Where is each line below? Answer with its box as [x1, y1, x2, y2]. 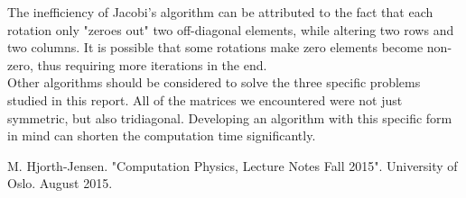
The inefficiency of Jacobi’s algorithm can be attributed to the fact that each [7, 3, 433, 21]
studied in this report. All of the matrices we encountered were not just [7, 90, 403, 109]
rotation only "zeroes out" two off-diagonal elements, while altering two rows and [7, 20, 454, 39]
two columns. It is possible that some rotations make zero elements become [7, 38, 424, 57]
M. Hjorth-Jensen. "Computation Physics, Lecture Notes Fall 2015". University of [7, 156, 458, 175]
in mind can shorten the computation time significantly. [7, 126, 316, 145]
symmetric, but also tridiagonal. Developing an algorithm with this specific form [7, 108, 452, 127]
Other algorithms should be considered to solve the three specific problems [7, 73, 421, 92]
